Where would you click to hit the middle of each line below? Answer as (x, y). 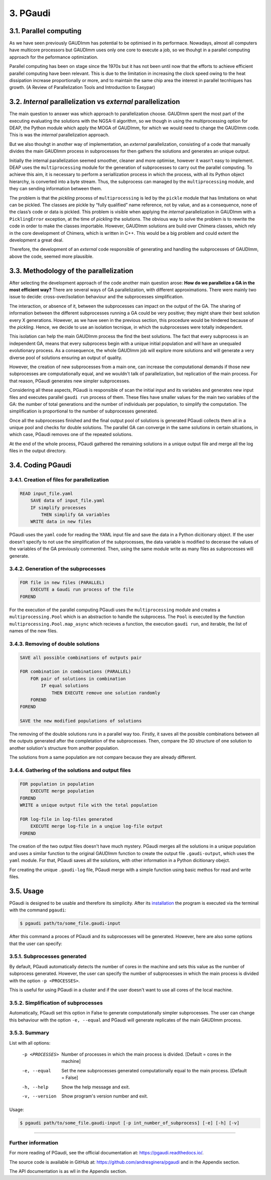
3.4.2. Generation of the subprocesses (57, 569)
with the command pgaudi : (38, 910)
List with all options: (30, 1043)
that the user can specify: (36, 944)
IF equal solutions (65, 686)
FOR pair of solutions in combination (78, 679)
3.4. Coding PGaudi (40, 465)
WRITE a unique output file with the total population (89, 805)
